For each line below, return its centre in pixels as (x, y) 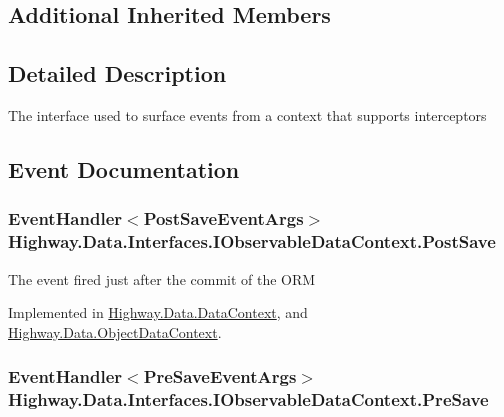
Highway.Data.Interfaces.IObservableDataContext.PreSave (248, 399)
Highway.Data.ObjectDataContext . (115, 331)
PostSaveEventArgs (223, 218)
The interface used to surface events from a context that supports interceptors (247, 114)
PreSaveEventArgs (220, 376)
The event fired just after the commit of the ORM (162, 278)
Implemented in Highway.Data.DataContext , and (158, 312)
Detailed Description (117, 73)
